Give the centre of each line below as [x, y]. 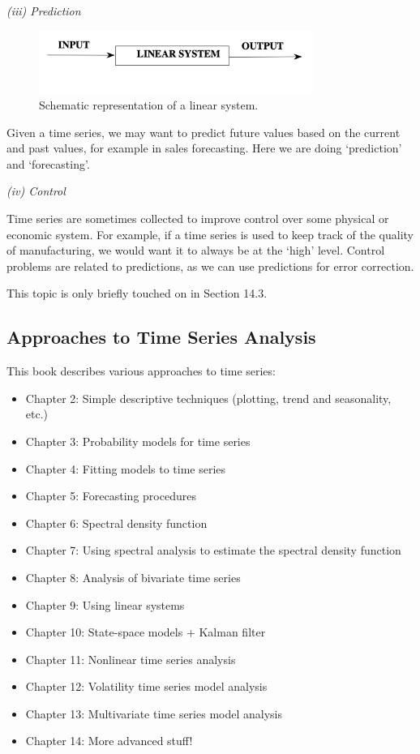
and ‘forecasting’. [48, 163]
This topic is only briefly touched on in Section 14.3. [137, 293]
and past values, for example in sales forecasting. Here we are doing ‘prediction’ [204, 148]
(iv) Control [36, 191]
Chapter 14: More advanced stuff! [109, 741]
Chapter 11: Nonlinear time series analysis [131, 659]
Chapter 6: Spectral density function [116, 523]
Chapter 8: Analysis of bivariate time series [133, 577]
